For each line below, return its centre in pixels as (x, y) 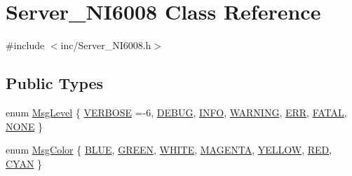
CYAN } (24, 163)
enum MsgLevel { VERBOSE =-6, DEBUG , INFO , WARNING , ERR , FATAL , (176, 112)
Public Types (55, 83)
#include (25, 45)
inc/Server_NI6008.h (106, 45)
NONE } (25, 126)
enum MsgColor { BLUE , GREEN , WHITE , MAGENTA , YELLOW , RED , (169, 150)
